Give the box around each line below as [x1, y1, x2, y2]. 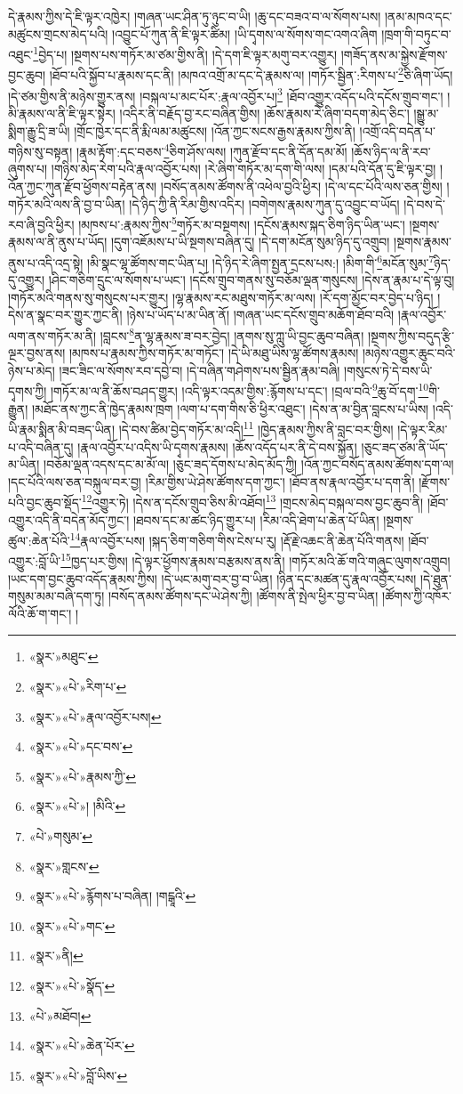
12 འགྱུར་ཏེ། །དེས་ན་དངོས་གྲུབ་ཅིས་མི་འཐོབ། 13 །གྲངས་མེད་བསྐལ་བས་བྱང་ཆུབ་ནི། [81, 490, 424, 511]
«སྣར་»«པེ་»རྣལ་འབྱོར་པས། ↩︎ [28, 707, 162, 725]
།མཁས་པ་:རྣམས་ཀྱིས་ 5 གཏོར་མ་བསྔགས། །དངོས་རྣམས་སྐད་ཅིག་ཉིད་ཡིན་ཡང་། [78, 213, 405, 233]
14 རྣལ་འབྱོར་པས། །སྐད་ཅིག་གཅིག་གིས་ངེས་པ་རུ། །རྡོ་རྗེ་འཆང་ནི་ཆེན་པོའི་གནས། [69, 529, 404, 549]
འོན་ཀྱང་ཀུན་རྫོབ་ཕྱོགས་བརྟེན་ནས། [8, 176, 157, 195]
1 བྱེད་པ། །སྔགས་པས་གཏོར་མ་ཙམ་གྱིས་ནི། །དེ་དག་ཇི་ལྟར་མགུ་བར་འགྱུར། [33, 43, 338, 63]
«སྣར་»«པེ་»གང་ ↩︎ [28, 916, 116, 935]
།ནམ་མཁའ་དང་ [384, 7, 452, 25]
